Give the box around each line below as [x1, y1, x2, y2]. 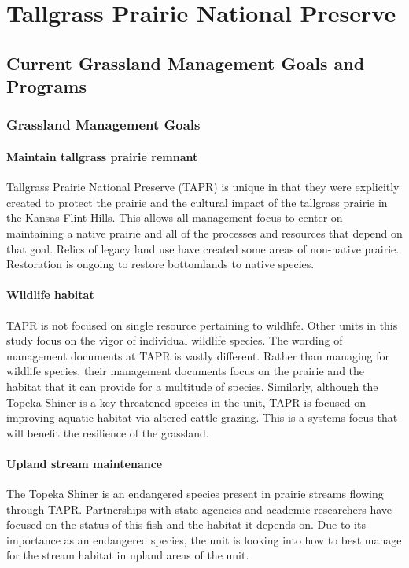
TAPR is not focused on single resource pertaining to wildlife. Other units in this [6, 316, 398, 333]
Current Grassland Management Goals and [6, 50, 365, 75]
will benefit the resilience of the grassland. [6, 424, 209, 441]
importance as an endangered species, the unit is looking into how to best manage [6, 531, 402, 548]
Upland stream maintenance [6, 455, 163, 471]
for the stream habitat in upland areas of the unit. [6, 547, 249, 563]
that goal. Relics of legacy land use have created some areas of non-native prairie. [6, 240, 400, 256]
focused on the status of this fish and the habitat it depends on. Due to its [6, 516, 366, 533]
